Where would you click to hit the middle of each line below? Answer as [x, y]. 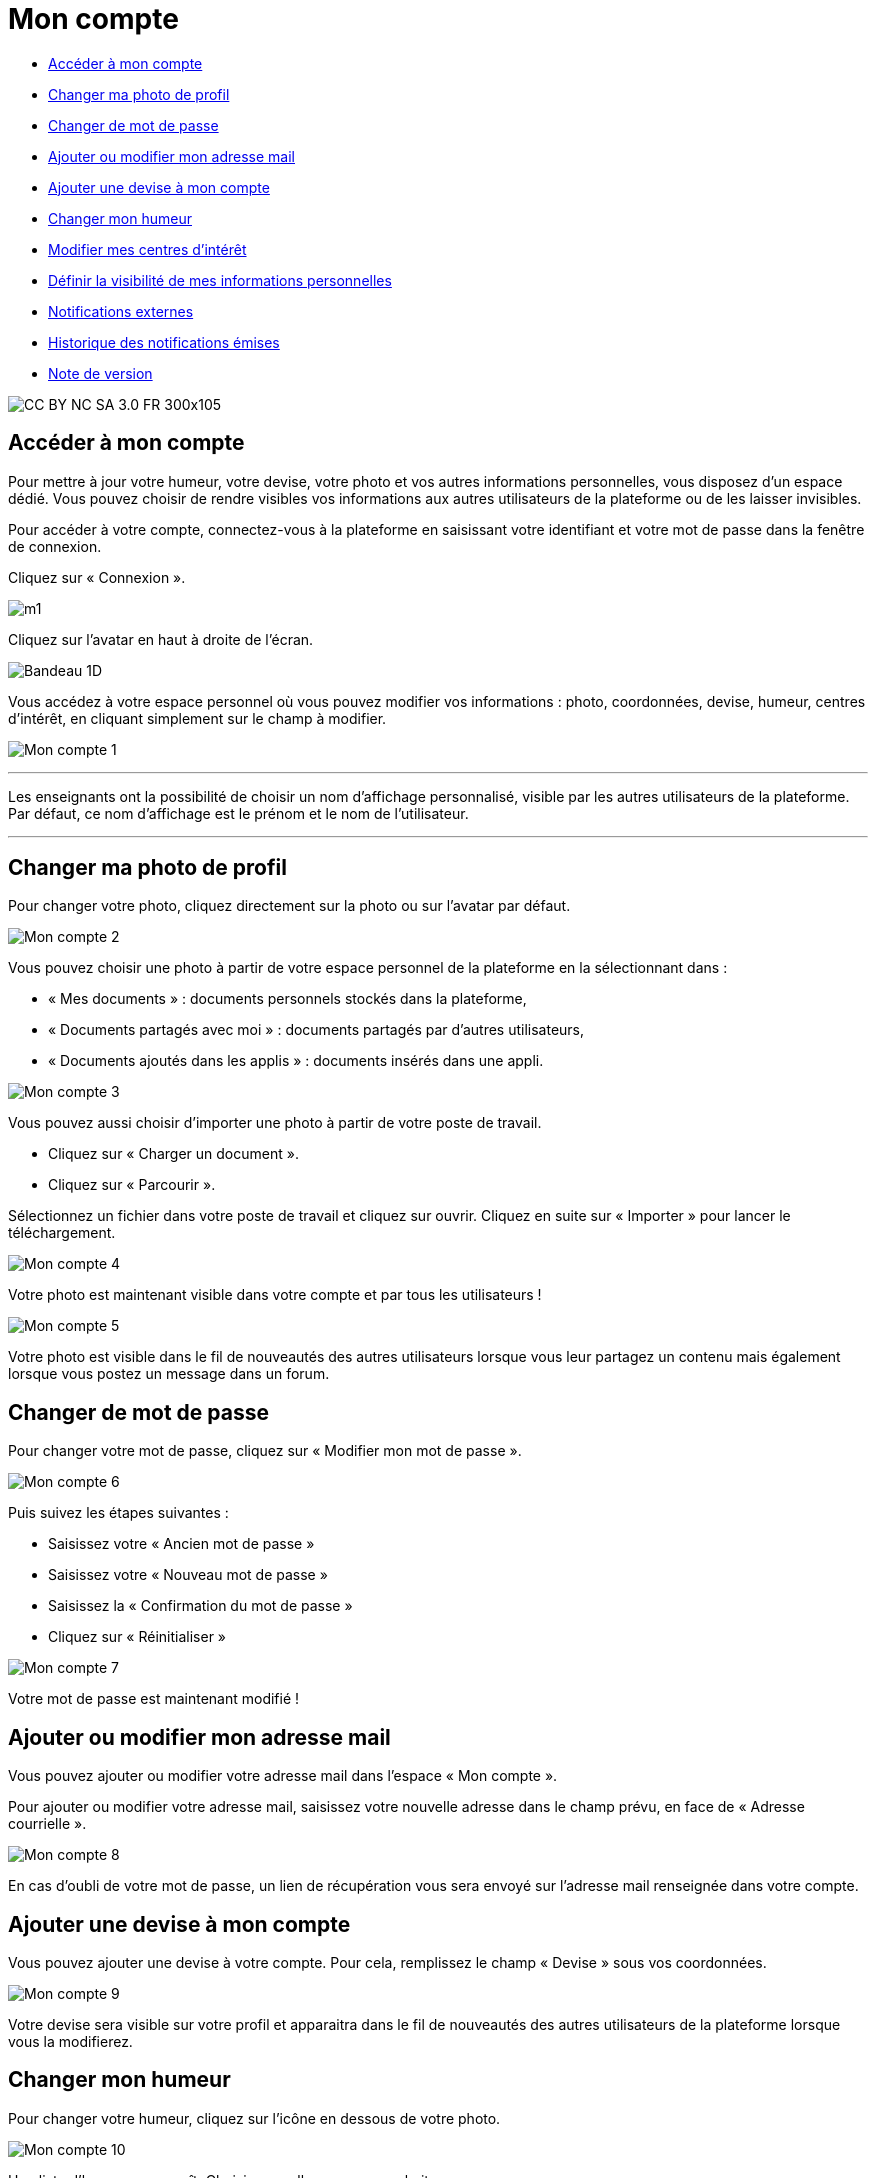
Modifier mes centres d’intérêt [147, 249]
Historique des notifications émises [164, 342]
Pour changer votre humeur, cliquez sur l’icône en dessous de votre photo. [254, 2118]
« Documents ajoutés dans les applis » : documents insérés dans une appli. [296, 1061]
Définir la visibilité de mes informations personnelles [220, 280]
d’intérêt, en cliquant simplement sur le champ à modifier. [197, 718]
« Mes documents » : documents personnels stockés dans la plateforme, [287, 999]
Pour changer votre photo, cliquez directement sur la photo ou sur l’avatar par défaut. [289, 906]
